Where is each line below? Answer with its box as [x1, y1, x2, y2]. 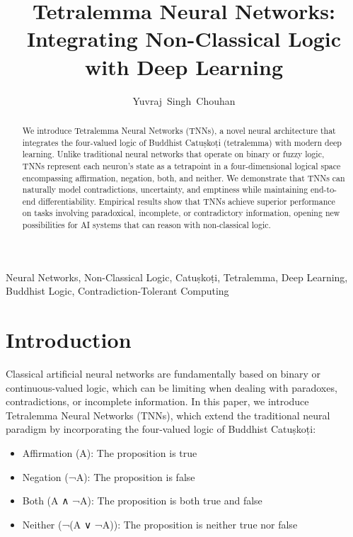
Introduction [6, 325, 132, 354]
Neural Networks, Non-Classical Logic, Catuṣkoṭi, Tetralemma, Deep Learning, [6, 269, 348, 284]
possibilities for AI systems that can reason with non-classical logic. [22, 219, 271, 231]
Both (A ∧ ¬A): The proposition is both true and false [22, 493, 262, 508]
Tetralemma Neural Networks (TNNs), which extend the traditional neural [6, 407, 330, 422]
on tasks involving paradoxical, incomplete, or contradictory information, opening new [22, 207, 340, 219]
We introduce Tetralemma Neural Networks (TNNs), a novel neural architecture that [22, 124, 336, 136]
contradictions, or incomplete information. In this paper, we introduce [6, 394, 309, 409]
